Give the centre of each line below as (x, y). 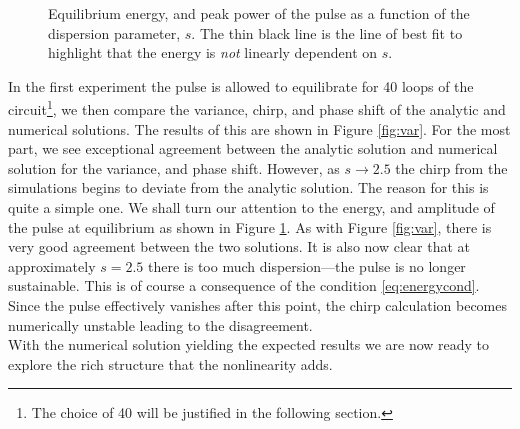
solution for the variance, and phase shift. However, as (174, 167)
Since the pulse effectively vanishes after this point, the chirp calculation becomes (257, 304)
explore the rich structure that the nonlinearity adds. (170, 363)
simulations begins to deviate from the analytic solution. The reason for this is (248, 187)
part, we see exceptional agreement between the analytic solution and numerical (253, 148)
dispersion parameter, (114, 32)
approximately (52, 265)
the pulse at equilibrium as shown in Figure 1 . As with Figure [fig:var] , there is (250, 226)
